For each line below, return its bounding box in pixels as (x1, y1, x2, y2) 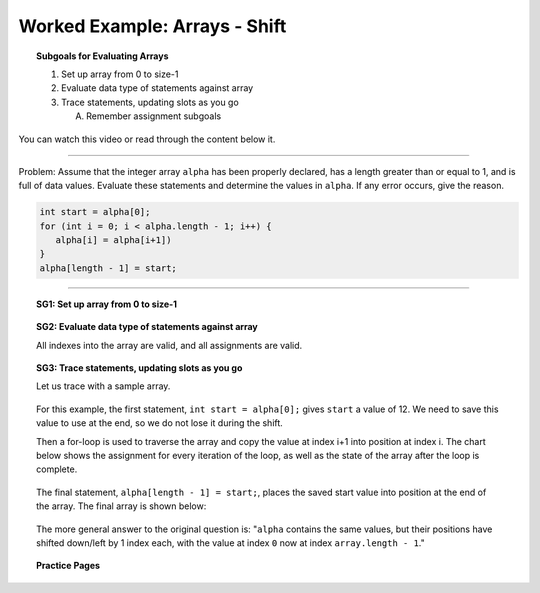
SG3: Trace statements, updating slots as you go (36, 361, 243, 374)
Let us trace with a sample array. (36, 380, 171, 392)
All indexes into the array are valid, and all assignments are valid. (36, 339, 303, 351)
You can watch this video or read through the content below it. (18, 133, 276, 145)
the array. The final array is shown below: (36, 500, 207, 512)
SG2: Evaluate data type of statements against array (36, 321, 259, 333)
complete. (36, 463, 78, 475)
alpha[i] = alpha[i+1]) (55, 235, 172, 246)
